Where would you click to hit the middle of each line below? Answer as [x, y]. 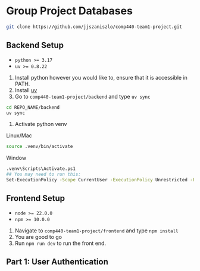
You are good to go [38, 237]
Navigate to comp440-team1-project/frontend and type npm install [96, 231]
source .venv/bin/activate [40, 147]
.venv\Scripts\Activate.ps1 [41, 169]
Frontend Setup [36, 198]
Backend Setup [35, 45]
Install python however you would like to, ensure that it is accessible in [101, 77]
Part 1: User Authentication [57, 262]
